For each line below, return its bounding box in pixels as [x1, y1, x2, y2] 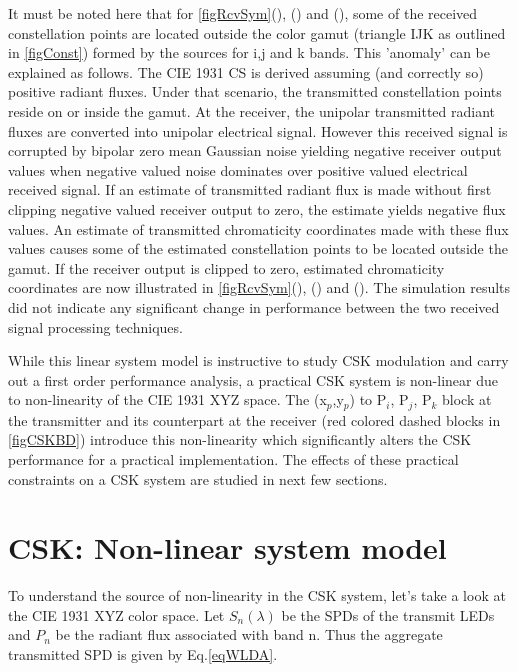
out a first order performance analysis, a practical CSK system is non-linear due [8, 369, 498, 390]
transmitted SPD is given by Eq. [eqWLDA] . [8, 644, 278, 665]
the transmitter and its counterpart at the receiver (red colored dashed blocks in [8, 409, 501, 430]
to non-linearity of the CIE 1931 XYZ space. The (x [8, 389, 327, 410]
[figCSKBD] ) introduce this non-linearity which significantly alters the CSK [8, 429, 472, 450]
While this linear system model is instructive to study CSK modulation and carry [8, 350, 509, 371]
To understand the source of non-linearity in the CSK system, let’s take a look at [8, 585, 506, 606]
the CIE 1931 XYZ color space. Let [8, 604, 225, 625]
